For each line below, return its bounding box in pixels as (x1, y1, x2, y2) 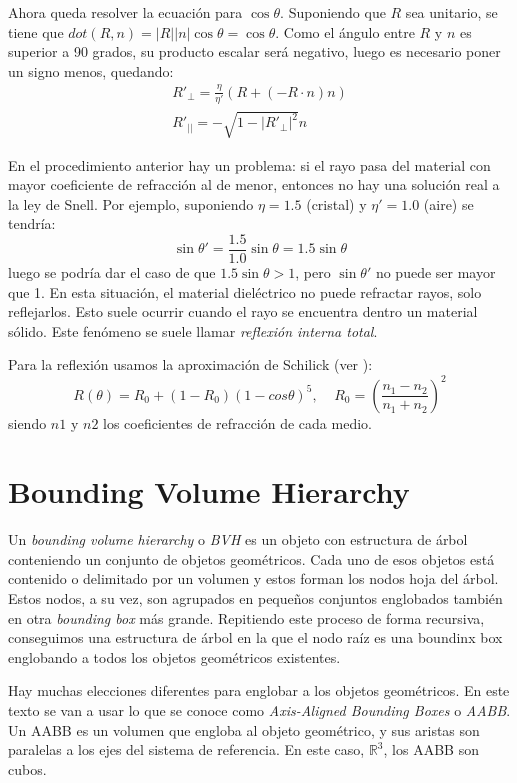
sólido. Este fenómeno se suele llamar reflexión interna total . (8, 320, 378, 341)
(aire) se (423, 193, 474, 214)
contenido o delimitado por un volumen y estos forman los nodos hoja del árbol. (8, 568, 499, 589)
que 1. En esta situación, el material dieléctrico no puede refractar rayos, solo (8, 281, 482, 302)
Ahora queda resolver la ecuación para (8, 2, 243, 22)
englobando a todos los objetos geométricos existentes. (8, 646, 341, 667)
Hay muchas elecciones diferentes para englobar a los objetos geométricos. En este (8, 680, 510, 701)
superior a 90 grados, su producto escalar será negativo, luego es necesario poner (8, 41, 501, 62)
